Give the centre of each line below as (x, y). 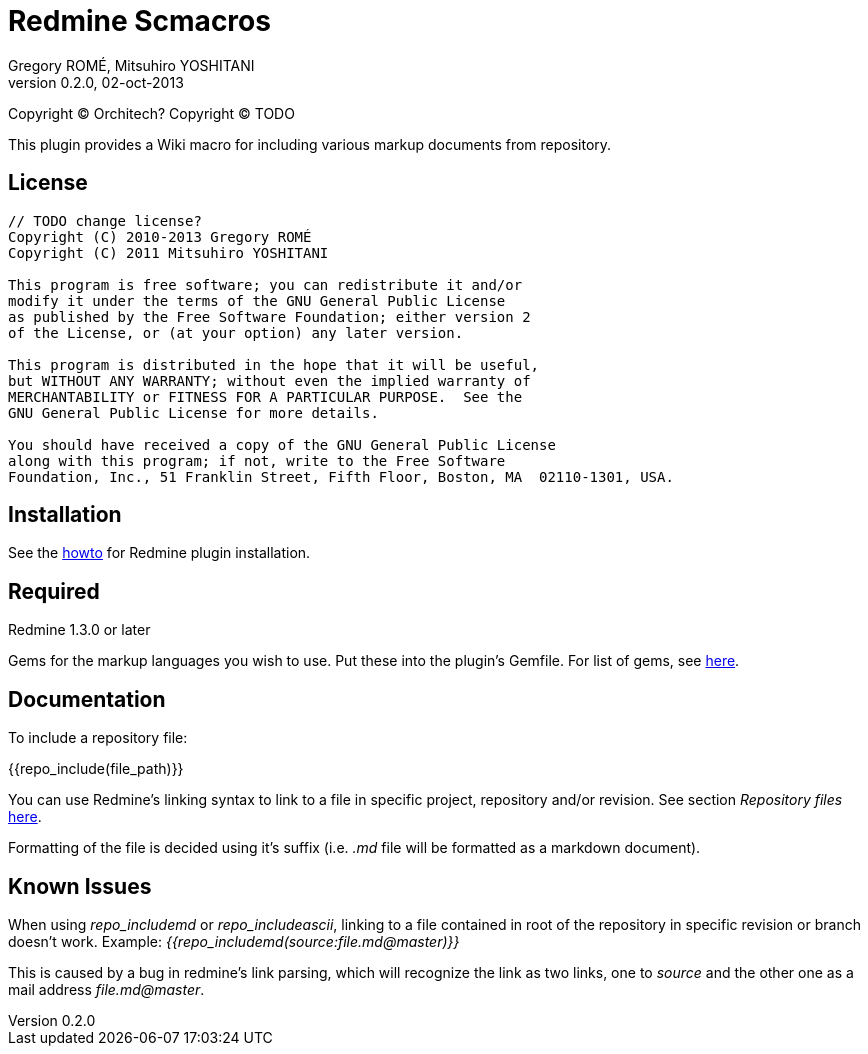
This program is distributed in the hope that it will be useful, (274, 364)
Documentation (87, 699)
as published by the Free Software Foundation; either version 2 (269, 316)
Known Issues (80, 886)
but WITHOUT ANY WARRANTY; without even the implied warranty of (269, 380)
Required (54, 591)
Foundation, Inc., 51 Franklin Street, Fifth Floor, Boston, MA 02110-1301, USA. (341, 476)
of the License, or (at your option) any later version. (236, 332)
